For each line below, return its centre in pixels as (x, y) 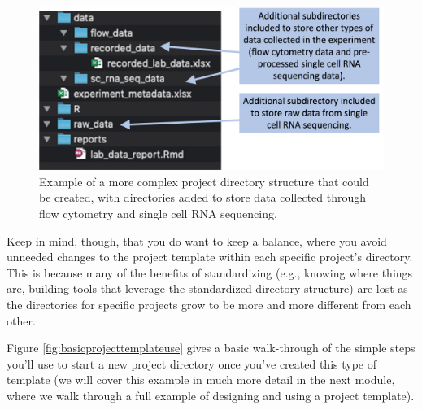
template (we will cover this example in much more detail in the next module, (201, 379)
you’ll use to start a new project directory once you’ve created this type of (192, 363)
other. (21, 320)
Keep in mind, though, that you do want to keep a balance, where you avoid (197, 240)
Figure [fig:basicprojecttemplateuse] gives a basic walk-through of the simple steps (211, 348)
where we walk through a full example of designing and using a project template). (211, 395)
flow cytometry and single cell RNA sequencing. (158, 214)
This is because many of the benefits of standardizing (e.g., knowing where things (210, 272)
